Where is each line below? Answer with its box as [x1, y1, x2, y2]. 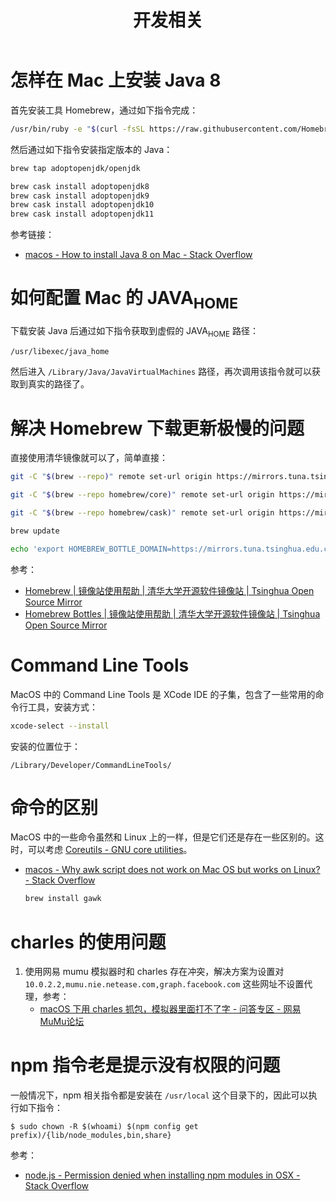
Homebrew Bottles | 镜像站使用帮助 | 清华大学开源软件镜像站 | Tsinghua [24, 607, 321, 620]
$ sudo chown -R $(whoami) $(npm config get [10, 1122, 199, 1132]
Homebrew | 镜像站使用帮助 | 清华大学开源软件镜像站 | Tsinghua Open [24, 584, 315, 596]
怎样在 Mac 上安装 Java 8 [10, 69, 222, 92]
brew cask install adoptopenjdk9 [10, 191, 150, 201]
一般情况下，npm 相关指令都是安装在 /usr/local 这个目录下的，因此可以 [10, 1089, 309, 1101]
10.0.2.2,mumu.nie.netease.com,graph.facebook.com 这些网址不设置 [24, 978, 305, 990]
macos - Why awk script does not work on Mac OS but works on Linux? [24, 864, 321, 876]
